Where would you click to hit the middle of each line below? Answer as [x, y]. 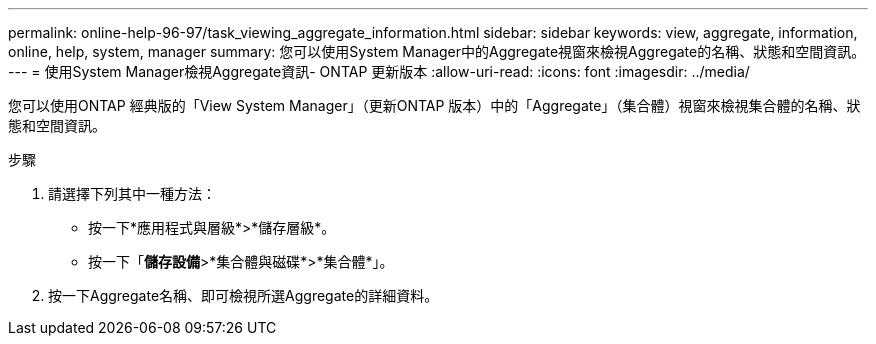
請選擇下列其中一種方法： [132, 193]
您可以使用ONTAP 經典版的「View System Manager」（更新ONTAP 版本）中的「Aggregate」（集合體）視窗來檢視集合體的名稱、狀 [434, 105]
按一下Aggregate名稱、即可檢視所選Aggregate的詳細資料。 [243, 295]
